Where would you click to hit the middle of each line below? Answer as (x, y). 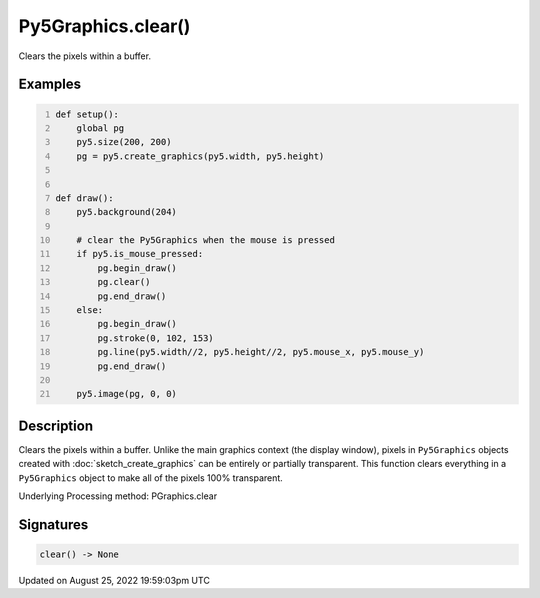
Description (56, 425)
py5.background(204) (126, 212)
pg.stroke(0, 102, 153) (155, 338)
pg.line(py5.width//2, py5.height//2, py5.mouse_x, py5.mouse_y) (261, 352)
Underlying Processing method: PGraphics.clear (118, 496)
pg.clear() (124, 282)
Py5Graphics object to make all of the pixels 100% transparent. (151, 477)
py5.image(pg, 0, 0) (126, 394)
